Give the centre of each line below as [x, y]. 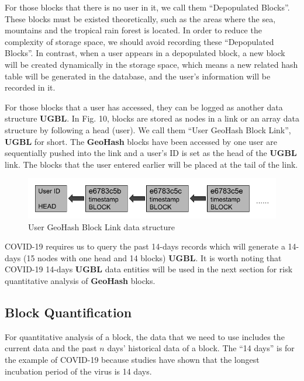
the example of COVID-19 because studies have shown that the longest [132, 360]
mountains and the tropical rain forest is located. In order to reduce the [133, 30]
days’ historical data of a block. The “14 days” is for [201, 348]
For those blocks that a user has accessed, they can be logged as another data [144, 107]
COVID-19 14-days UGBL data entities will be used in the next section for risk [149, 269]
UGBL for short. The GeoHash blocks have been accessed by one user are [141, 141]
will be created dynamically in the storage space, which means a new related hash [151, 64]
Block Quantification [68, 312]
